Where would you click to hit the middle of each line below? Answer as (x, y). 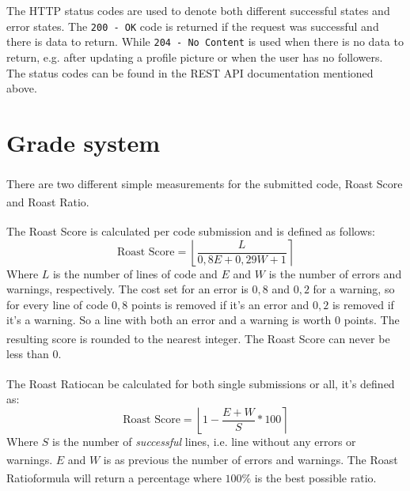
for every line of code (57, 304)
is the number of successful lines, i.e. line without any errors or (204, 441)
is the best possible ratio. (315, 478)
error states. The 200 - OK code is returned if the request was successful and (193, 26)
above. (22, 88)
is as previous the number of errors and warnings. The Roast (251, 459)
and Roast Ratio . (48, 201)
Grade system (84, 142)
